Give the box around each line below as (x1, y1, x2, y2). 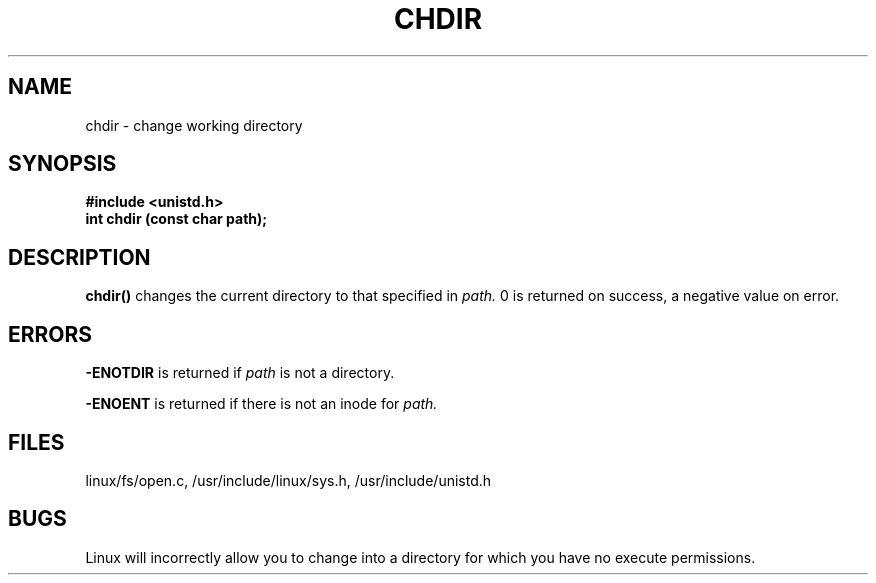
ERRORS (8, 321, 93, 347)
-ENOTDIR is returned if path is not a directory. (85, 364, 395, 382)
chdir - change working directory (85, 116, 303, 134)
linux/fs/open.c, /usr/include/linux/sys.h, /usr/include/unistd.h (85, 471, 492, 489)
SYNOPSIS (8, 151, 117, 177)
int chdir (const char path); (85, 210, 268, 228)
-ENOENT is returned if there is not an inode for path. (85, 395, 438, 413)
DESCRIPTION (8, 244, 151, 270)
